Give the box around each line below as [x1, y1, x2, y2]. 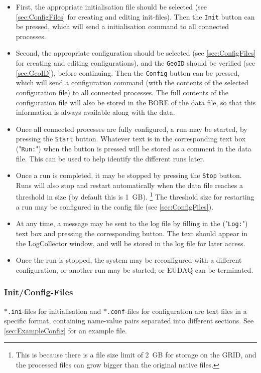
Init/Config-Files [4, 286, 73, 298]
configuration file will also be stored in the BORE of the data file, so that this [16, 97, 256, 107]
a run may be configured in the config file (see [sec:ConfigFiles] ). [16, 201, 214, 212]
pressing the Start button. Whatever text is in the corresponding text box [16, 133, 246, 144]
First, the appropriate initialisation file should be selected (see [16, 2, 207, 12]
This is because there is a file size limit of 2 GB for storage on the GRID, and [16, 349, 256, 360]
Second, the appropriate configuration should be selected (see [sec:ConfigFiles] [16, 48, 256, 58]
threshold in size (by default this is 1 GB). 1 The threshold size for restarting [16, 190, 254, 202]
